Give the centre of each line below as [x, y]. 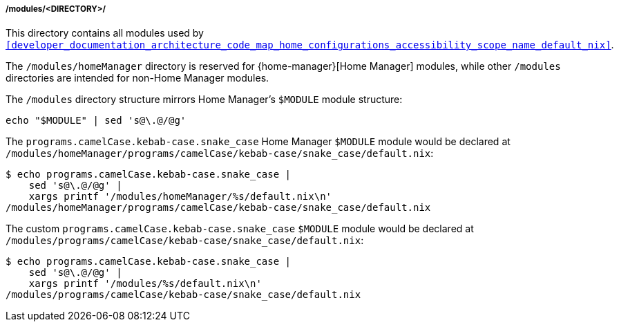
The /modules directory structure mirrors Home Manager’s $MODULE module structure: [204, 100]
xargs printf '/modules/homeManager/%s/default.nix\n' [180, 197]
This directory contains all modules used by [105, 33]
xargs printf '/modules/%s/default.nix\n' [145, 284]
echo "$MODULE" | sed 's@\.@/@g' [96, 121]
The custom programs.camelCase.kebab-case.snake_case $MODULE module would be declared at [240, 229]
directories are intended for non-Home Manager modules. [137, 78]
